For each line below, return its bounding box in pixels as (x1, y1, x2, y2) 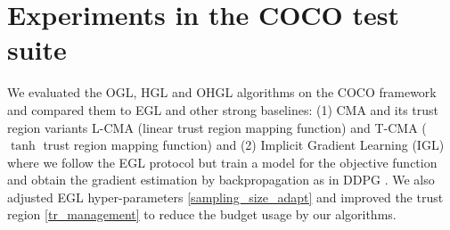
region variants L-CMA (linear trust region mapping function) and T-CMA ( (7, 118, 427, 136)
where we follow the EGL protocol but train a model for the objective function (7, 152, 438, 171)
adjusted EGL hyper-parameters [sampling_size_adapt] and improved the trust (7, 187, 444, 206)
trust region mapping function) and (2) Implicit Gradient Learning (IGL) (43, 136, 445, 154)
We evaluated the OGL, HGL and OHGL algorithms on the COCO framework (7, 83, 437, 102)
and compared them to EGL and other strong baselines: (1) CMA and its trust (7, 100, 439, 119)
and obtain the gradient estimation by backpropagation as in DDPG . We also (7, 170, 435, 189)
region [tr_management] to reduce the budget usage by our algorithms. (7, 205, 397, 224)
